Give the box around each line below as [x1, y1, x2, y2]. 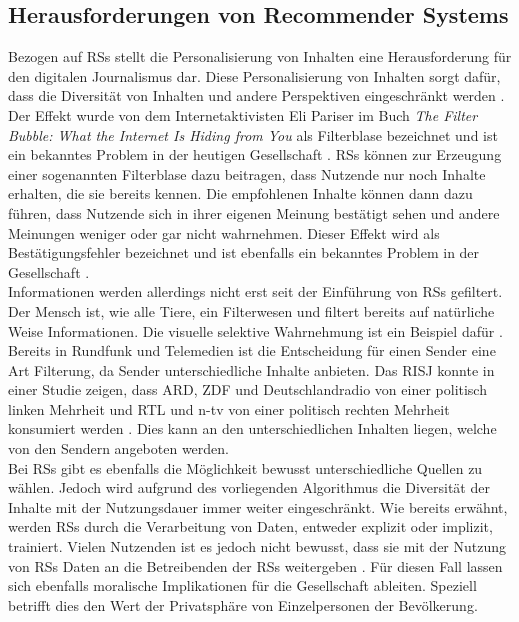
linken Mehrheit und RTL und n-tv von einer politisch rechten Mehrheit [8, 398, 450, 419]
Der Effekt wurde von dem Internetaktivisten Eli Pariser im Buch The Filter [8, 104, 478, 125]
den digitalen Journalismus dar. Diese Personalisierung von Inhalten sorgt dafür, [8, 65, 501, 86]
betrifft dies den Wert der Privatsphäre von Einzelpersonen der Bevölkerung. [8, 594, 478, 615]
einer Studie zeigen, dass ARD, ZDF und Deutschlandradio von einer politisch [8, 379, 487, 400]
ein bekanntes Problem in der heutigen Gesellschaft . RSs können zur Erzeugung [8, 144, 502, 165]
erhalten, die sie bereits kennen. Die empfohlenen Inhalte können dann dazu [8, 183, 473, 204]
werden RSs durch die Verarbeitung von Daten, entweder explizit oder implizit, [8, 516, 493, 537]
